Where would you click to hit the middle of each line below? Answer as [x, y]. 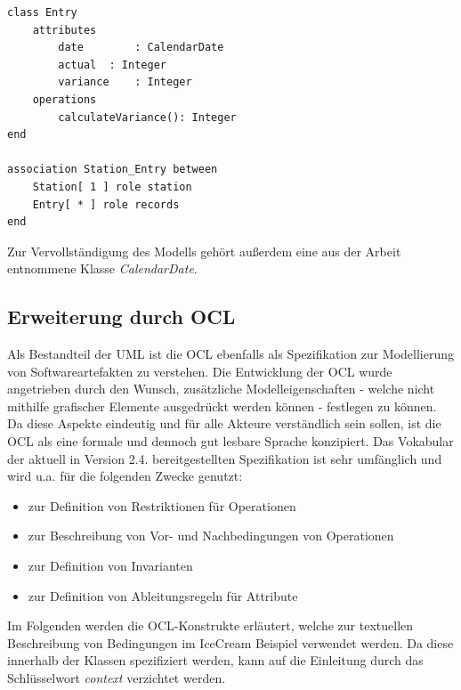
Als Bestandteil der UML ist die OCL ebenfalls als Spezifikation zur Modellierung [230, 354]
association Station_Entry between [113, 170]
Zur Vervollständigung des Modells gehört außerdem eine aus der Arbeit [204, 251]
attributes [65, 30]
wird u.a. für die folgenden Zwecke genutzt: [125, 476]
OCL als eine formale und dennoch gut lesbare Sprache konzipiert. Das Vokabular [230, 441]
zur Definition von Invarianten [110, 566]
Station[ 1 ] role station [112, 187]
